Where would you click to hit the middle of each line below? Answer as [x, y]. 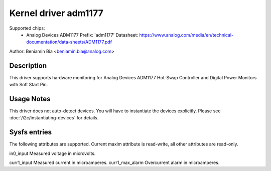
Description [28, 65]
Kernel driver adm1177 [56, 13]
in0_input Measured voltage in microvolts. [52, 153]
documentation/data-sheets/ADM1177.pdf [69, 42]
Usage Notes [30, 99]
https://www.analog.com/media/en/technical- [186, 35]
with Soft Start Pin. [29, 85]
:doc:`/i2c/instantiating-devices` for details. [54, 118]
